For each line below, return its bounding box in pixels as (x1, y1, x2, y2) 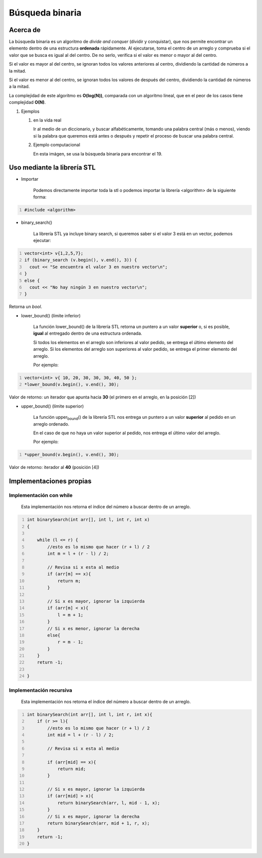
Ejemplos (21, 108, 40, 114)
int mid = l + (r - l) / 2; (47, 732, 114, 738)
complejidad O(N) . (9, 100, 46, 105)
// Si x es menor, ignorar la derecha (47, 626, 140, 631)
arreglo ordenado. (33, 421, 70, 427)
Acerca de (9, 26, 41, 34)
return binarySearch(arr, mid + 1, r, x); (47, 821, 150, 826)
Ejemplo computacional (33, 142, 80, 148)
